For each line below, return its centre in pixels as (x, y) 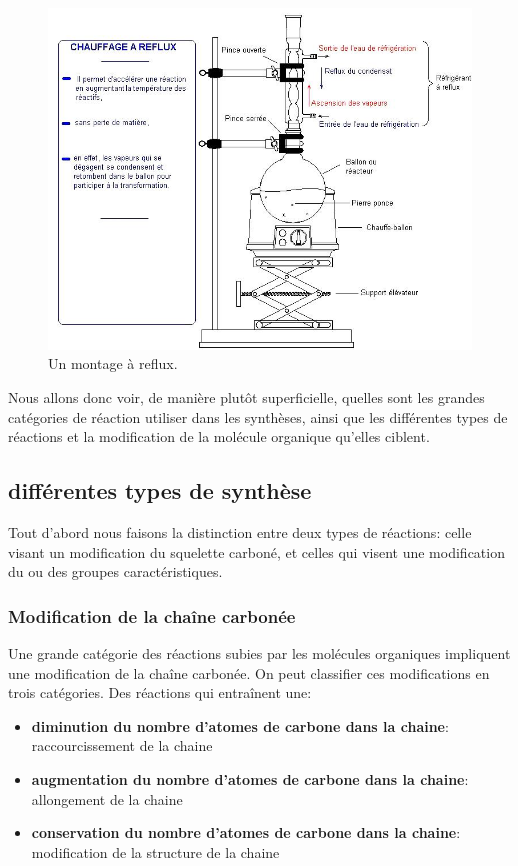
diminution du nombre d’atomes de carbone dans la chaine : (240, 725)
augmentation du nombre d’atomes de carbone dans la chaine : (250, 778)
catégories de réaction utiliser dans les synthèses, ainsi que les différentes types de (258, 416)
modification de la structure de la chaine (155, 851)
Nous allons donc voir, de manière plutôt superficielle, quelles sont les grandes (246, 397)
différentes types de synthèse (160, 490)
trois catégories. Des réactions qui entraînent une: (160, 692)
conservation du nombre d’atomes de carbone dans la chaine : (246, 832)
